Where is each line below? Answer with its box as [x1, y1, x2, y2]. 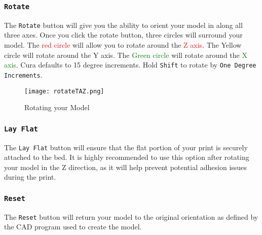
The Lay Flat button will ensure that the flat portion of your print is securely [4, 142, 248, 152]
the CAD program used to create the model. [4, 221, 142, 232]
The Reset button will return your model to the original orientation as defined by [4, 211, 258, 222]
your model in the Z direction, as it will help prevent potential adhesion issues [4, 161, 247, 172]
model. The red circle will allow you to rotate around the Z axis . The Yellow [4, 40, 242, 50]
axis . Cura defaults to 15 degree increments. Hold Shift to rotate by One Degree [4, 59, 256, 70]
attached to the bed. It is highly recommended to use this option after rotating [4, 152, 249, 162]
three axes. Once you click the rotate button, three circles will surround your [4, 29, 243, 40]
